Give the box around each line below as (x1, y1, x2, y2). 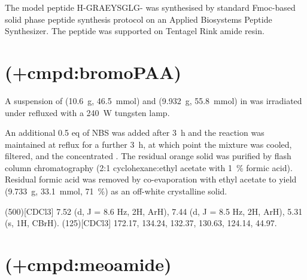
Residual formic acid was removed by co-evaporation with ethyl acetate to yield (5, 173, 297, 185)
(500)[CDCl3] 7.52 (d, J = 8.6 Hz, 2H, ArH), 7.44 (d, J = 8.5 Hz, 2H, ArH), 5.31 (5, 205, 303, 217)
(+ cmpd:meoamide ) (5, 252, 172, 276)
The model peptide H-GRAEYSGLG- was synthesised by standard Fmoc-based (5, 1, 296, 13)
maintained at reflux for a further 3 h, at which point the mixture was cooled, (5, 138, 292, 150)
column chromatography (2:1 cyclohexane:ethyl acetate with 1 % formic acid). (5, 161, 293, 174)
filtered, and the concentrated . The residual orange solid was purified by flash (5, 150, 291, 162)
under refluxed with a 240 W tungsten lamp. (5, 106, 170, 118)
